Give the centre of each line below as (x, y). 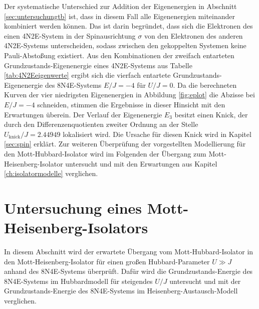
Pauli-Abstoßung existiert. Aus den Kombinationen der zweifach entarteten (119, 55)
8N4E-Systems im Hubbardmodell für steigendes (78, 281)
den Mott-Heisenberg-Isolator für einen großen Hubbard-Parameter (107, 261)
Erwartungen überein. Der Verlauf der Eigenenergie (83, 114)
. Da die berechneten (205, 85)
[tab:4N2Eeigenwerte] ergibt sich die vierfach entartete (87, 75)
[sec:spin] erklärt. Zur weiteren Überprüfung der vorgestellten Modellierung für (125, 144)
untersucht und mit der (205, 281)
